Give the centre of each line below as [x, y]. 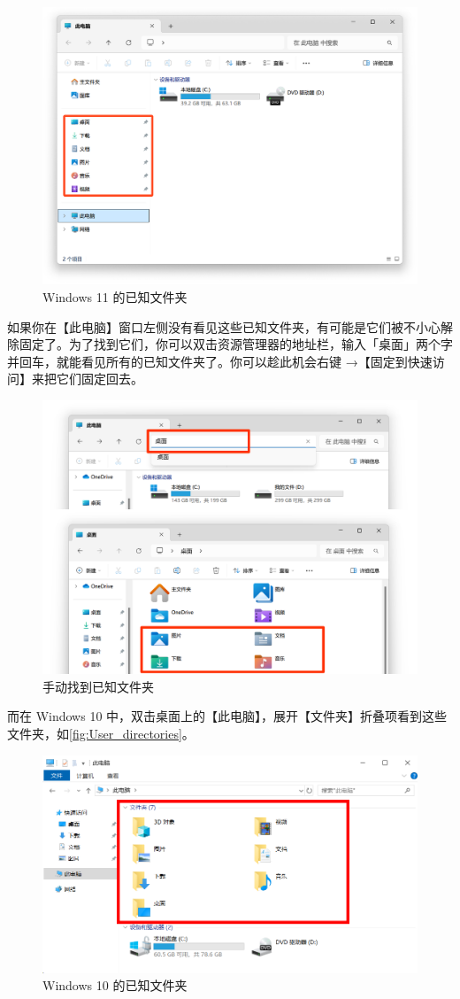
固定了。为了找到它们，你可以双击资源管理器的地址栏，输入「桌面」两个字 [236, 344]
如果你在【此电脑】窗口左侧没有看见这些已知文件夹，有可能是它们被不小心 [224, 326]
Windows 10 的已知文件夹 [115, 985]
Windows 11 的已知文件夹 [115, 297]
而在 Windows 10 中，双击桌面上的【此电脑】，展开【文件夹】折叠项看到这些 [227, 716]
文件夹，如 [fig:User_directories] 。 [101, 734]
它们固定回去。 [100, 379]
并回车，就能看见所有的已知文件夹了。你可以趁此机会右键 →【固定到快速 [220, 361]
